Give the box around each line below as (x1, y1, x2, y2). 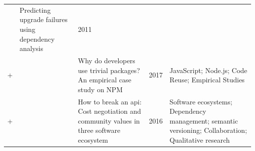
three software (78, 125, 121, 135)
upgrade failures (19, 14, 68, 25)
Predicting (19, 4, 51, 15)
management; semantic (169, 115, 238, 126)
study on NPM (78, 84, 123, 94)
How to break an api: (78, 96, 142, 106)
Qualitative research (169, 134, 230, 145)
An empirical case (78, 75, 131, 85)
